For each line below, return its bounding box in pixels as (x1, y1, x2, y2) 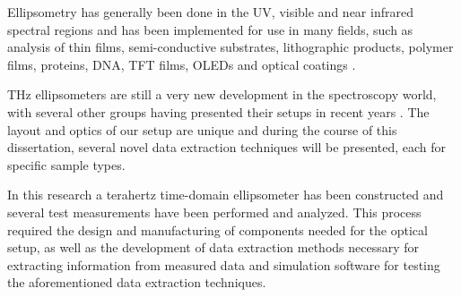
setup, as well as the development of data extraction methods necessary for (7, 238, 420, 257)
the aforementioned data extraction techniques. (7, 273, 266, 292)
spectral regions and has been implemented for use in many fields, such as (7, 20, 413, 38)
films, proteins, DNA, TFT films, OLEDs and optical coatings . (7, 55, 356, 73)
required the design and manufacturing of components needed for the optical (7, 220, 428, 239)
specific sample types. (7, 155, 126, 174)
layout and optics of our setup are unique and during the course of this (7, 120, 397, 139)
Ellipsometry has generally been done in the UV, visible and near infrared (7, 3, 413, 21)
